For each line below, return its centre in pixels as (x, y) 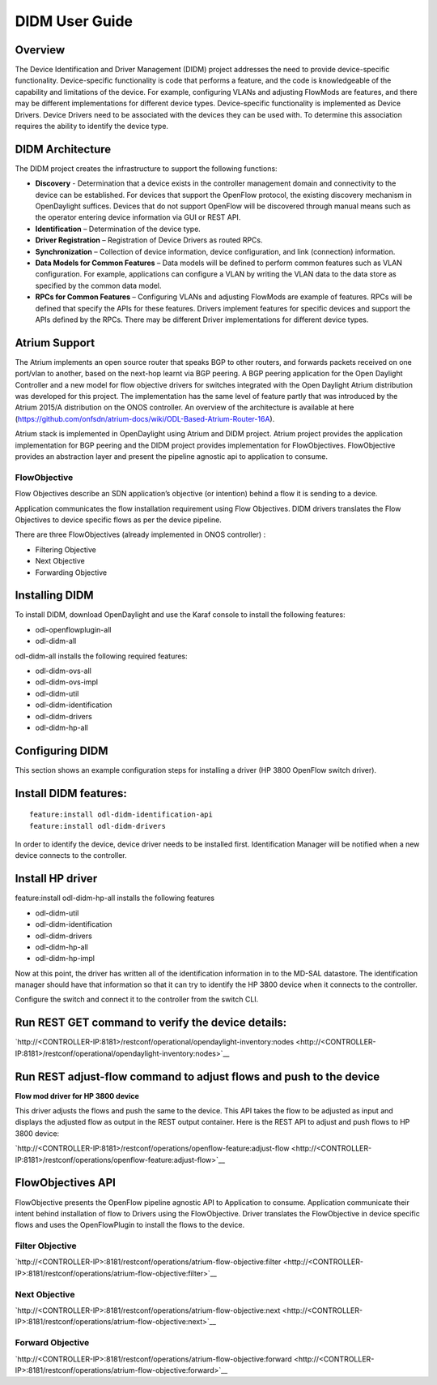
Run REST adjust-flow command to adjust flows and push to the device (197, 1076)
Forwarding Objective (71, 572)
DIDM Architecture (63, 149)
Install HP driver (56, 879)
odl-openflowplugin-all (73, 629)
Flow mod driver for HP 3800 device (77, 1096)
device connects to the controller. (71, 855)
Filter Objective (46, 1246)
